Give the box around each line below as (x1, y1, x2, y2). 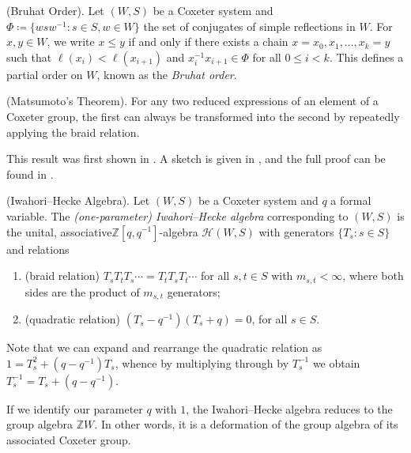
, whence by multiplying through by (115, 354, 289, 371)
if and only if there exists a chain (128, 33, 288, 50)
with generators (258, 223, 334, 240)
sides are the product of (25, 283, 140, 300)
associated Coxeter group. (6, 431, 131, 447)
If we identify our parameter (6, 400, 143, 417)
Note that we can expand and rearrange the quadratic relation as (6, 339, 322, 356)
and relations (6, 240, 70, 257)
